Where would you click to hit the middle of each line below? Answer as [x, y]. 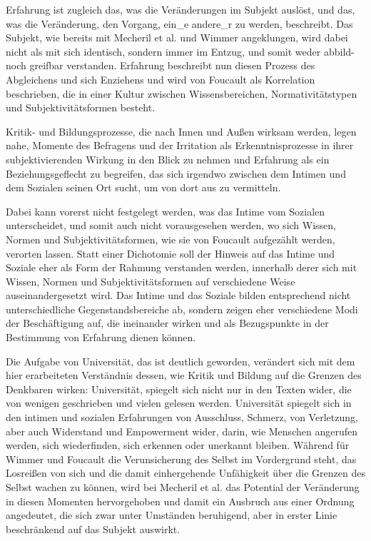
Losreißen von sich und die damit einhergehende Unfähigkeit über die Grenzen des [185, 473]
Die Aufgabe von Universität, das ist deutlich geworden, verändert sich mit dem [181, 361]
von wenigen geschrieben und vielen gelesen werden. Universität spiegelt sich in [179, 403]
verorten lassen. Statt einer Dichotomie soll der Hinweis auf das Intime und [171, 253]
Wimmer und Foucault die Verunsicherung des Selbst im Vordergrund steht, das [181, 459]
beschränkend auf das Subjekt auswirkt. [93, 529]
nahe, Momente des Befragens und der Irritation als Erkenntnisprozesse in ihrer [180, 145]
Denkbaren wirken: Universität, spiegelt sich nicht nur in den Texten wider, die [179, 389]
